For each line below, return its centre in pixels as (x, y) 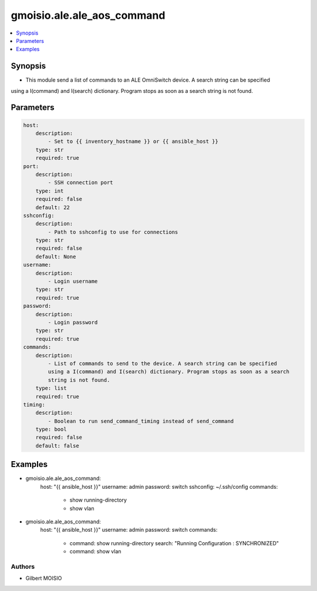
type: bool (51, 429)
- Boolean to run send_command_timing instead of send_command (141, 421)
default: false (57, 446)
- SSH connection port (81, 183)
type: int (50, 191)
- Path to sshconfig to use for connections (113, 232)
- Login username (73, 281)
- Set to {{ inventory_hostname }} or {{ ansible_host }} (133, 142)
